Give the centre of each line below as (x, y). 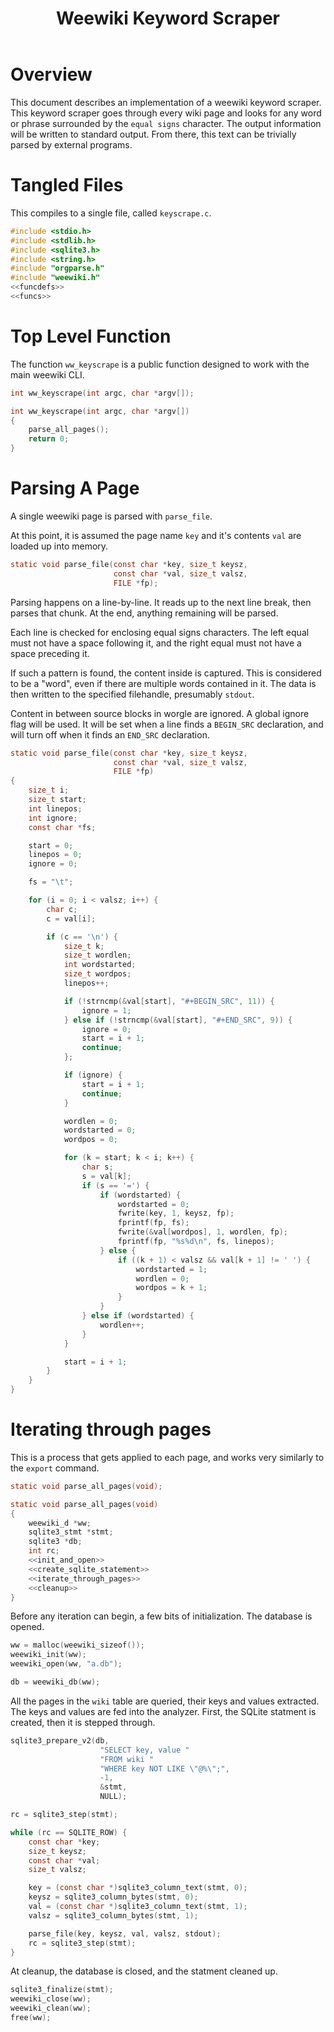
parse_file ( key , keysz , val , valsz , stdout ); (125, 1933)
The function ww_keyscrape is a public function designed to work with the (160, 364)
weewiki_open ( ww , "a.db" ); (66, 1664)
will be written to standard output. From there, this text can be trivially (153, 134)
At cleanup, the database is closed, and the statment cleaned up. (144, 1971)
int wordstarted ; (100, 965)
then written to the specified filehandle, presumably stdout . (132, 694)
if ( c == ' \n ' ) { (82, 937)
